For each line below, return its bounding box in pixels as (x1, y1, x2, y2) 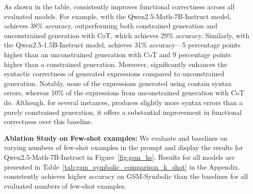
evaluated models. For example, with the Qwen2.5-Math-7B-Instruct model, (4, 11, 231, 21)
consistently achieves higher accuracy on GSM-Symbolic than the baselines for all (4, 171, 248, 181)
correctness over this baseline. (4, 116, 93, 127)
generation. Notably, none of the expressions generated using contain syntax (4, 78, 232, 88)
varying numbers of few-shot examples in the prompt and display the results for (4, 142, 243, 152)
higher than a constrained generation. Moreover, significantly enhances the (4, 59, 228, 69)
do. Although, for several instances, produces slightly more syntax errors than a (4, 97, 243, 107)
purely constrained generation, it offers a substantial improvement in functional (4, 107, 242, 117)
